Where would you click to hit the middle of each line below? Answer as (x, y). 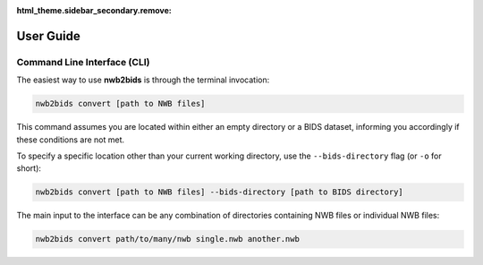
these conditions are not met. (71, 140)
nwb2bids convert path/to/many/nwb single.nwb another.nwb (167, 239)
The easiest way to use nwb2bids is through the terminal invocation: (143, 80)
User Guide (48, 36)
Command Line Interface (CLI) (83, 62)
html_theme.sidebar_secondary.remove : (94, 10)
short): (29, 168)
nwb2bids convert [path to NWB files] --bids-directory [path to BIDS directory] (220, 192)
